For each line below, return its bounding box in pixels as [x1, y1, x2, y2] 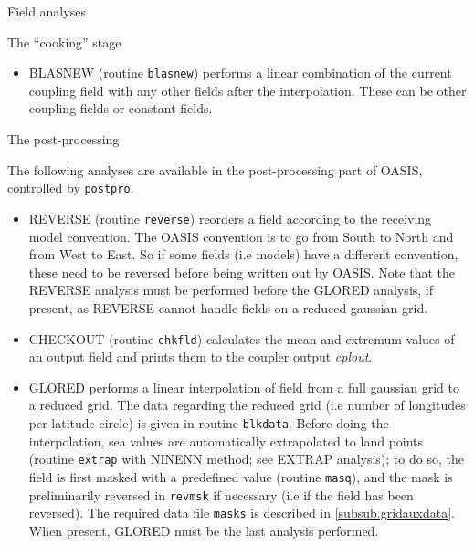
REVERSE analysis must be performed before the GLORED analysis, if [28, 280, 434, 299]
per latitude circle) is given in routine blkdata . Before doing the [28, 413, 389, 432]
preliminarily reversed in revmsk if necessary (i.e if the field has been [28, 485, 414, 504]
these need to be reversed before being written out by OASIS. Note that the [28, 262, 455, 281]
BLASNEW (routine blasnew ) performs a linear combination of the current [28, 63, 452, 82]
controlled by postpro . [7, 178, 134, 197]
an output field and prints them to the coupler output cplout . [28, 347, 373, 366]
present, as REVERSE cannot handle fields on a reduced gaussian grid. [28, 298, 428, 317]
